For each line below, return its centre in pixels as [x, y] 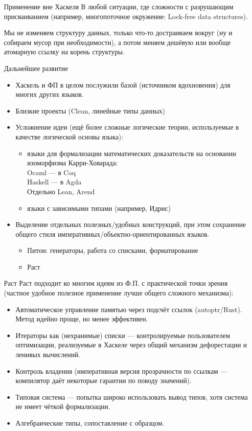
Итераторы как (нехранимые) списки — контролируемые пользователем [123, 335]
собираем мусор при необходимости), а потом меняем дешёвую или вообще [117, 42]
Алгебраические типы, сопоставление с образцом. [90, 423]
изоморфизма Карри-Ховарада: [72, 163]
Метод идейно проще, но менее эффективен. [82, 319]
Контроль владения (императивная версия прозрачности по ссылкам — [121, 371]
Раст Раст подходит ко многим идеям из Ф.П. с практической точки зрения [116, 283]
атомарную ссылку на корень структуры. [64, 52]
